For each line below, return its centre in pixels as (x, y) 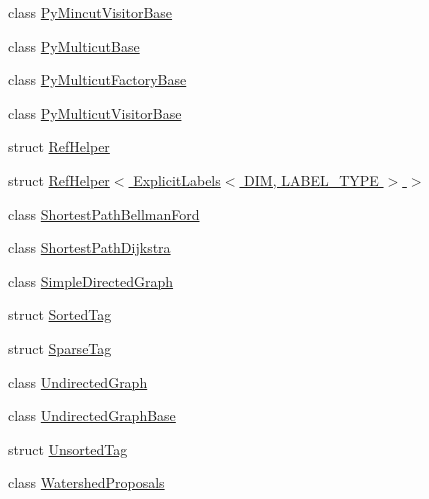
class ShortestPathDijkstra (89, 247)
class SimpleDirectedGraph (91, 280)
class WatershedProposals (86, 482)
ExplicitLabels (177, 179)
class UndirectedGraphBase (92, 415)
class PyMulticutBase (74, 45)
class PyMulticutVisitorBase (95, 112)
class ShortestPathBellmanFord (104, 213)
